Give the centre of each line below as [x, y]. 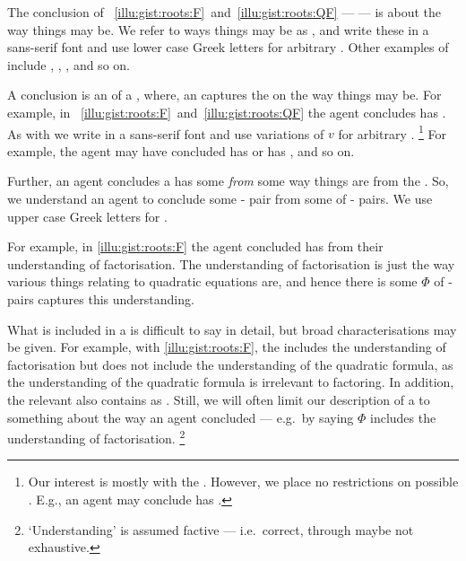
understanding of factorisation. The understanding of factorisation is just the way [231, 263]
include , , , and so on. [69, 64]
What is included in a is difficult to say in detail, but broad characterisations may [232, 329]
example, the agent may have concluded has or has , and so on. [181, 150]
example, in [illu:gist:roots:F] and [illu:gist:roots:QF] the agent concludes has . [227, 112]
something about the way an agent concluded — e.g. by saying [181, 417]
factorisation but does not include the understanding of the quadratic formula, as [230, 364]
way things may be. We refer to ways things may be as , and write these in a [218, 29]
